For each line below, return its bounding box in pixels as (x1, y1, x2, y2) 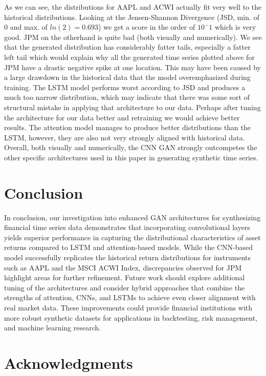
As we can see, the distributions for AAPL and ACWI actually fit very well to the (4, 2, 262, 12)
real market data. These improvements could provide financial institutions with (4, 302, 253, 312)
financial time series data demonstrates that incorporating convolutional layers (4, 222, 250, 233)
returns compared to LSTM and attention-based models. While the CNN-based (4, 242, 253, 253)
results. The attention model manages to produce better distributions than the (4, 122, 251, 133)
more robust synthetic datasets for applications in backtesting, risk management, (4, 312, 257, 323)
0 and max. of (4, 22, 48, 32)
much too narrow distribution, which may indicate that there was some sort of (4, 92, 250, 102)
